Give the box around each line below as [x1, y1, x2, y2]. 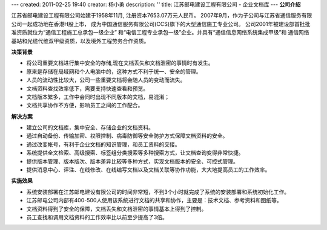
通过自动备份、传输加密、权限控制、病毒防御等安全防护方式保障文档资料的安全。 [26, 132, 228, 139]
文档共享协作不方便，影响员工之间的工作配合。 [26, 101, 144, 109]
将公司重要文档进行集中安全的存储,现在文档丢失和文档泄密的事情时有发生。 [26, 59, 214, 66]
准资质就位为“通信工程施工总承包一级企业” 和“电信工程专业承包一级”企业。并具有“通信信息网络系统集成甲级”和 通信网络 [11, 29, 309, 36]
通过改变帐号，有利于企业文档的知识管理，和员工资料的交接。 [26, 141, 180, 148]
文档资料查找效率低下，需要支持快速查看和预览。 [26, 85, 148, 92]
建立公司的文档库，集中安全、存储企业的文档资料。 [26, 124, 154, 131]
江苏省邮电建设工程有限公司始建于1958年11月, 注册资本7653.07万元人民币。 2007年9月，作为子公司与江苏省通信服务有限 [11, 12, 312, 19]
